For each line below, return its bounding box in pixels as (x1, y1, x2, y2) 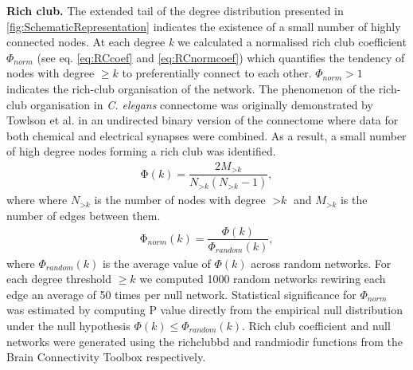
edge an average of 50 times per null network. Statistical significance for (6, 285, 357, 302)
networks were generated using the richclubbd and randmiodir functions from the (6, 333, 403, 349)
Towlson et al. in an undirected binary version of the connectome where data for (6, 112, 399, 128)
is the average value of (102, 254, 211, 271)
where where (6, 191, 68, 208)
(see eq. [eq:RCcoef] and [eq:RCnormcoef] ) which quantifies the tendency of (37, 49, 405, 65)
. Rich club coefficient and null (242, 317, 391, 333)
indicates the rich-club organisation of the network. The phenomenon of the (6, 80, 376, 96)
